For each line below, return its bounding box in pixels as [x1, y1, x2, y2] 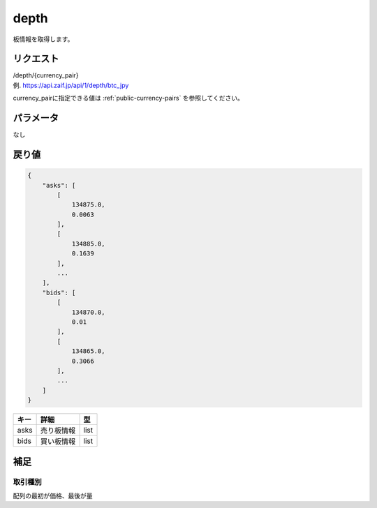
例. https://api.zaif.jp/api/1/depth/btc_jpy [13, 81, 129, 89]
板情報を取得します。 [13, 35, 74, 43]
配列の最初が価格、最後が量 [13, 491, 93, 500]
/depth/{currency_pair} [13, 71, 79, 80]
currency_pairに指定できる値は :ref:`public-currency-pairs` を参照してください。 [13, 94, 244, 103]
